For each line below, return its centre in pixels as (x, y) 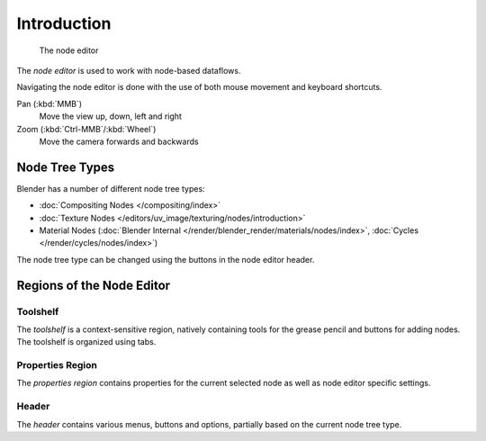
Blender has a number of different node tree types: (111, 188)
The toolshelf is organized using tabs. (86, 342)
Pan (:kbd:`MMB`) (49, 103)
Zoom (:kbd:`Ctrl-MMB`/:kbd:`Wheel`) (86, 129)
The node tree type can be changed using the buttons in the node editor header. (166, 259)
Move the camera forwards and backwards (119, 141)
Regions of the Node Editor (94, 285)
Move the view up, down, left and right (110, 116)
